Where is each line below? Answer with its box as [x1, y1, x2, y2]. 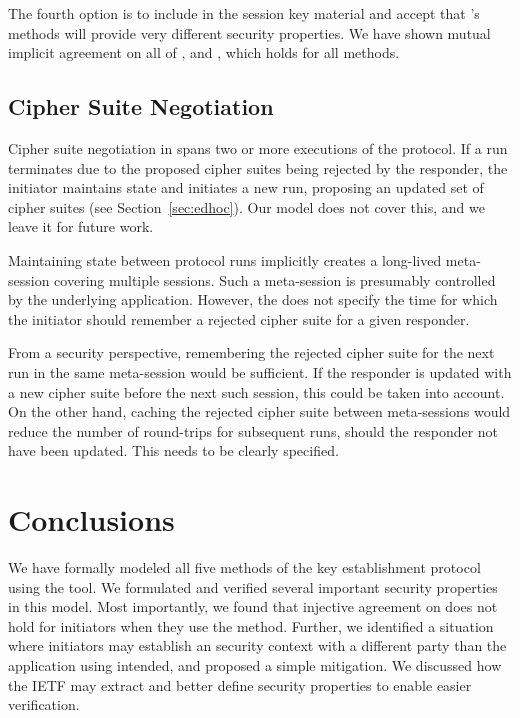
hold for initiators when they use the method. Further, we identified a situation [8, 615, 494, 636]
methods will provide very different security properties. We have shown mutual [8, 22, 491, 43]
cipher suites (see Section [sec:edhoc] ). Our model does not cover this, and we [8, 196, 485, 217]
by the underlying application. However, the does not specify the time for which [8, 289, 498, 310]
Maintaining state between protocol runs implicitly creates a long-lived [8, 249, 442, 270]
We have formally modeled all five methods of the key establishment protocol [8, 557, 481, 578]
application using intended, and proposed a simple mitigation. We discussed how [8, 654, 502, 675]
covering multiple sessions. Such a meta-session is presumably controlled [54, 269, 496, 290]
